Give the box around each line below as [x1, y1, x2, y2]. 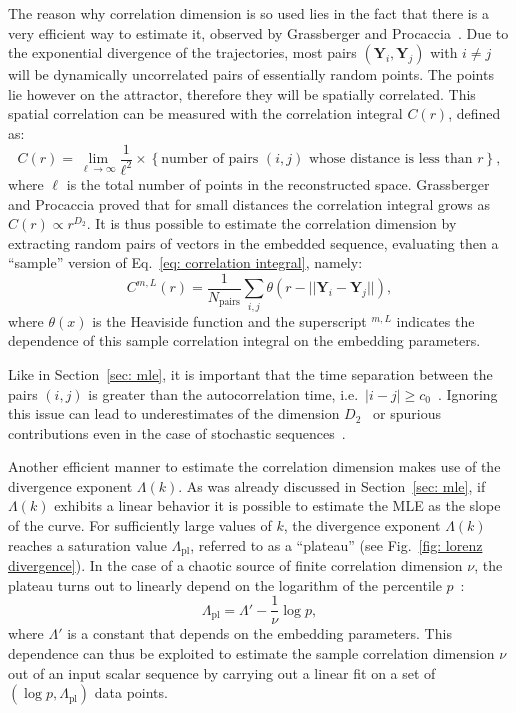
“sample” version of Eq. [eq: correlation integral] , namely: [8, 252, 363, 273]
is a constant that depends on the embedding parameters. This [67, 623, 452, 644]
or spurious [373, 403, 441, 424]
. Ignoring [438, 383, 498, 404]
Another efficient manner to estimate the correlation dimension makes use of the [8, 456, 501, 477]
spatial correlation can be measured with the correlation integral [8, 103, 403, 124]
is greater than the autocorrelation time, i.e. [88, 383, 359, 404]
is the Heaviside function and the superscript [92, 310, 367, 331]
